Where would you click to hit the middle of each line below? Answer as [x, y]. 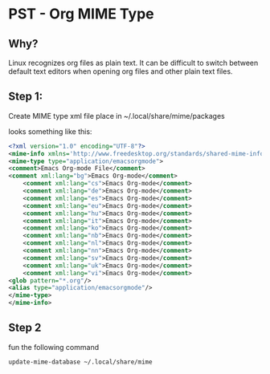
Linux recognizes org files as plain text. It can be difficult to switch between [133, 63]
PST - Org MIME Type [81, 14]
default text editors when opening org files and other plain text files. [121, 71]
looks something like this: [50, 131]
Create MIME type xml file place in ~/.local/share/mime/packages [117, 116]
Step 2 [25, 328]
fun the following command [53, 347]
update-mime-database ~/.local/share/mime [80, 362]
